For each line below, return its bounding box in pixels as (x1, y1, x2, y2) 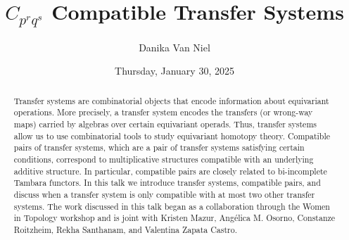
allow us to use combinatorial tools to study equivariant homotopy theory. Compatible (13, 130, 331, 141)
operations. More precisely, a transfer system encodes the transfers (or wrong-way (13, 106, 313, 118)
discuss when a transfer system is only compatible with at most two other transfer (13, 189, 315, 201)
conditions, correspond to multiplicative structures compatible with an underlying (13, 153, 314, 165)
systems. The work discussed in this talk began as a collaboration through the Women (13, 200, 330, 212)
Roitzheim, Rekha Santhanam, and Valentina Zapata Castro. (13, 224, 238, 236)
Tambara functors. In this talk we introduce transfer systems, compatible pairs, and (13, 177, 321, 189)
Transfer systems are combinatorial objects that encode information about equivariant (13, 94, 329, 106)
